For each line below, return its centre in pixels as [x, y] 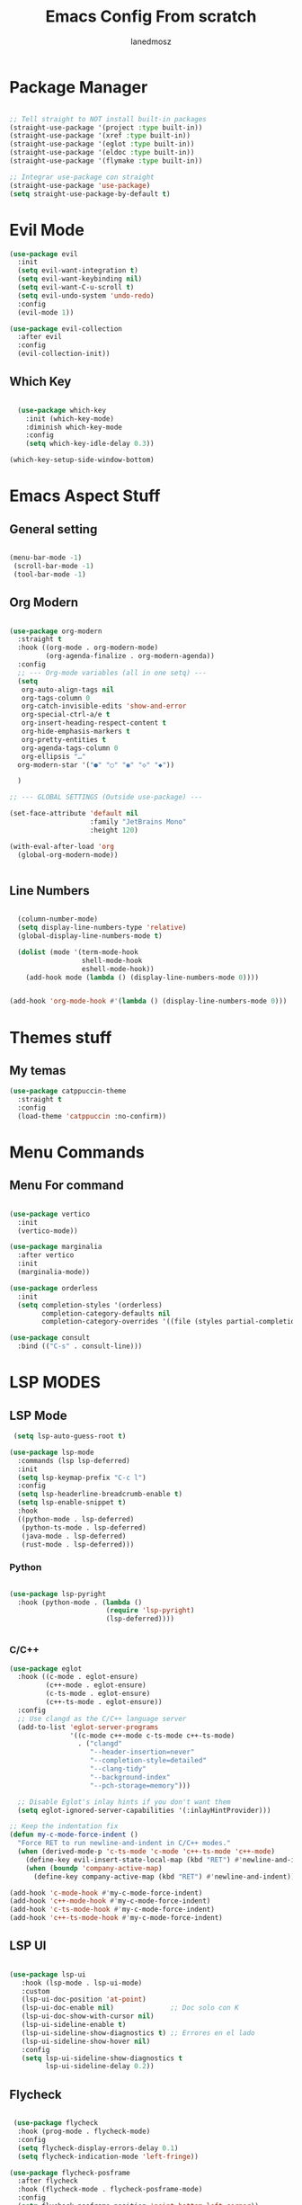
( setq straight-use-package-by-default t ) [90, 194]
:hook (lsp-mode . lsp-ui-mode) [82, 1983]
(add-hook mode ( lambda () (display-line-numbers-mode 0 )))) [142, 978]
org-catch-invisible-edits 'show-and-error [104, 706]
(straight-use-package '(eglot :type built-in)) [102, 144]
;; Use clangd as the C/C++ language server [102, 1718]
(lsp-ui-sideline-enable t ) [74, 2025]
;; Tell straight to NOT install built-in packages [108, 119]
